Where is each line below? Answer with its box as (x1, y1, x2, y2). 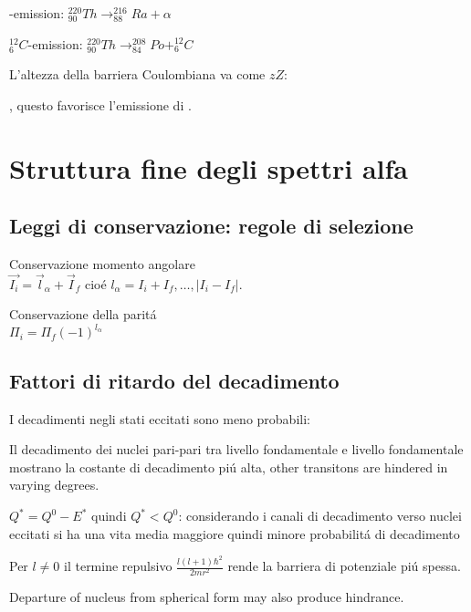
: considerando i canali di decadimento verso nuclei (178, 506, 462, 525)
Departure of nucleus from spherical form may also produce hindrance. (9, 587, 404, 607)
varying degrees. (9, 475, 99, 494)
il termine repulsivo (64, 556, 173, 576)
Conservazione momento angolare (9, 254, 195, 273)
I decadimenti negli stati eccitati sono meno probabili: (9, 409, 310, 428)
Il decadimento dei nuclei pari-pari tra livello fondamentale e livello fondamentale (9, 440, 464, 459)
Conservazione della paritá (9, 305, 157, 324)
